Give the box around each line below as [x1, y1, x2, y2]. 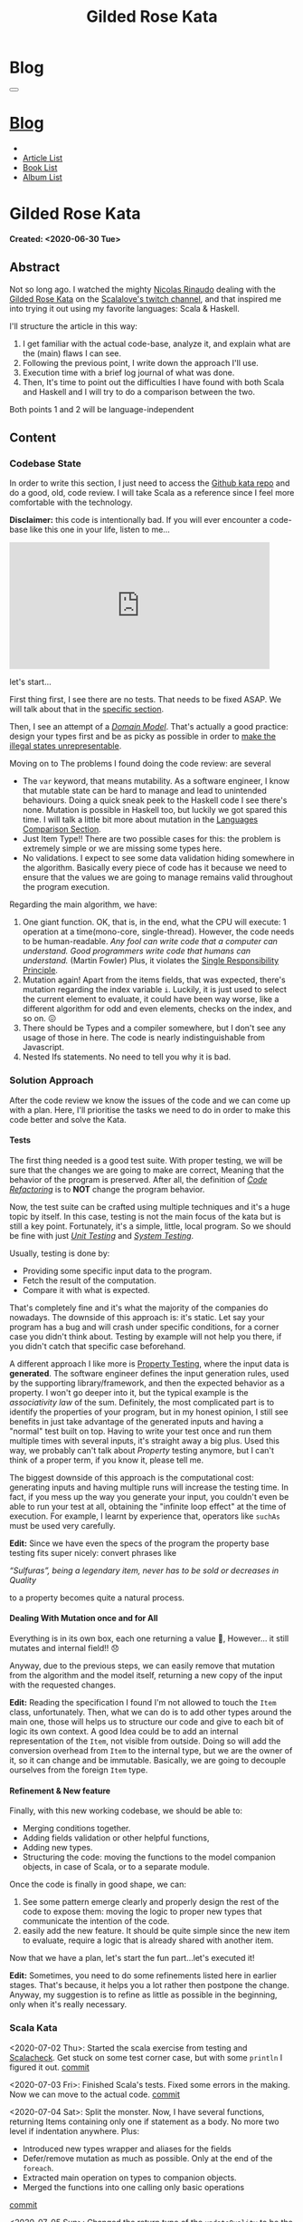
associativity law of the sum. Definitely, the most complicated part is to [9, 1396, 275, 1407]
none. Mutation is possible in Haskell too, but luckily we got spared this [22, 805, 288, 816]
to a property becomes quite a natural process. [9, 1592, 185, 1603]
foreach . [22, 2162, 54, 2173]
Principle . [22, 965, 59, 976]
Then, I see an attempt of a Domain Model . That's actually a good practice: [9, 721, 289, 732]
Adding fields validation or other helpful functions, [22, 1832, 210, 1843]
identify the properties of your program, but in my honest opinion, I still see [9, 1406, 289, 1417]
